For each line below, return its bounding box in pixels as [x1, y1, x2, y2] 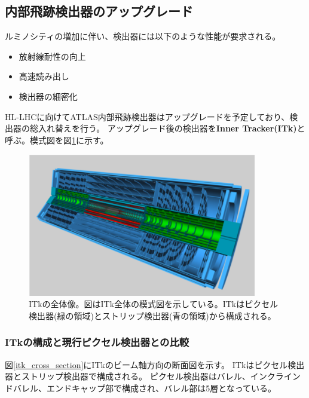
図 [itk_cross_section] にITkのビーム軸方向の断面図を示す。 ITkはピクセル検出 [5, 358, 305, 371]
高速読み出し [19, 70, 69, 82]
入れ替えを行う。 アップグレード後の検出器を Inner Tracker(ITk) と [38, 122, 305, 134]
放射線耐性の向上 [19, 50, 86, 62]
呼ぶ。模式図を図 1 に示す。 [5, 133, 109, 146]
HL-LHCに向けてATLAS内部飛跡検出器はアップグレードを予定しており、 [5, 110, 290, 123]
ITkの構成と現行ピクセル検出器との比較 [5, 335, 189, 350]
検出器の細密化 [19, 90, 78, 102]
